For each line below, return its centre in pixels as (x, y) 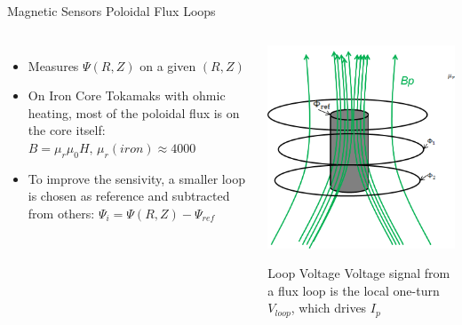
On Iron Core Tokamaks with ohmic (127, 95)
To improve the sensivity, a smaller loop (136, 178)
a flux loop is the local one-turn (354, 290)
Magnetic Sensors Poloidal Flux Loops (112, 11)
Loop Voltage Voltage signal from (359, 273)
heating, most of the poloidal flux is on (134, 112)
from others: (61, 213)
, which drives (329, 308)
